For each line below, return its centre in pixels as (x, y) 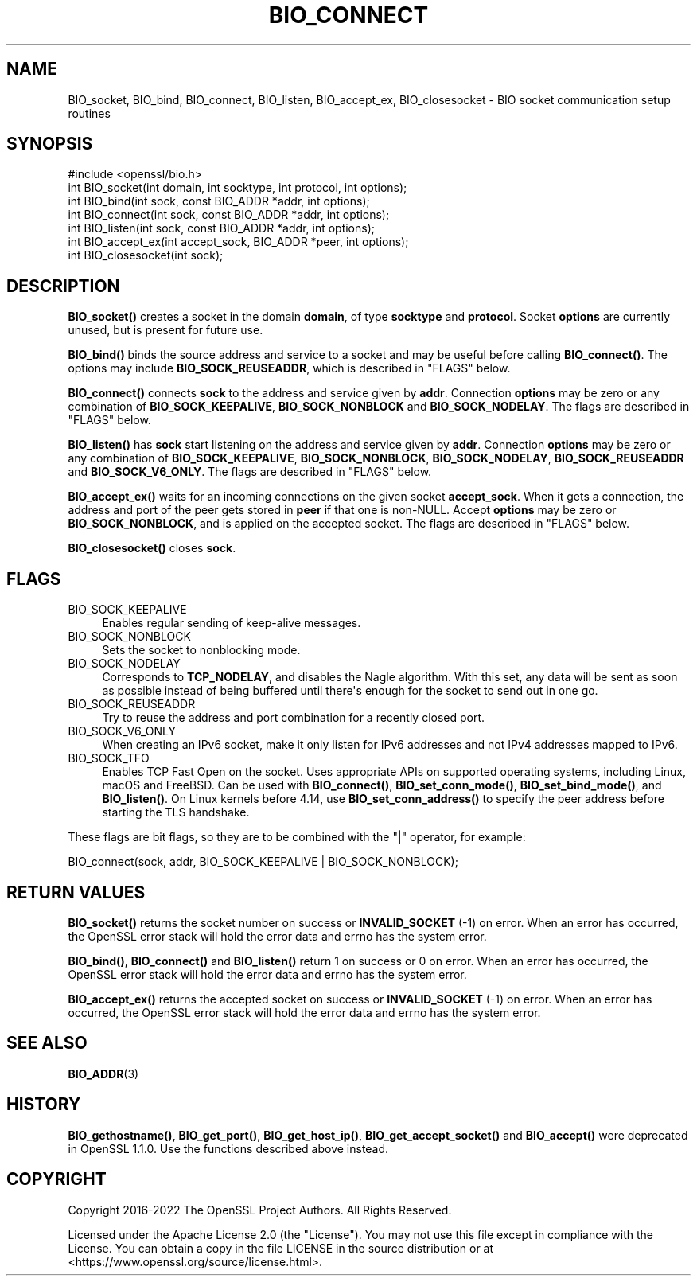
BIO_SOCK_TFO (109, 758)
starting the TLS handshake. (176, 812)
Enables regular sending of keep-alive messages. (232, 623)
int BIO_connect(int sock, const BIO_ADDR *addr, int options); (229, 215)
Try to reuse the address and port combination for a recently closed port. (294, 718)
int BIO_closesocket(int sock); (146, 255)
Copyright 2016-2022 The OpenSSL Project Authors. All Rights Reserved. (260, 1210)
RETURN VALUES (76, 892)
